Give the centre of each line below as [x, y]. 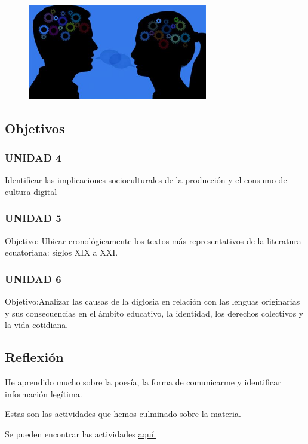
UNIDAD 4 [33, 158]
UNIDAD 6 [33, 279]
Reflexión [34, 357]
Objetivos [35, 128]
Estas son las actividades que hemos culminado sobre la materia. [123, 414]
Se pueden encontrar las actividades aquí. [81, 434]
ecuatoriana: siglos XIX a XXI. [61, 252]
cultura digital [31, 191]
